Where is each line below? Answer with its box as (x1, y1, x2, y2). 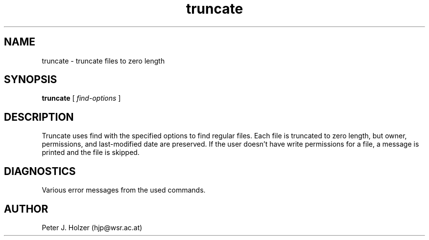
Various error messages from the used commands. (42, 186, 206, 195)
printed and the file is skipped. (42, 148, 140, 157)
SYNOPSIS (4, 73, 57, 86)
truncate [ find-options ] (42, 94, 121, 103)
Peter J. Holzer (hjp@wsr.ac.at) (42, 223, 143, 232)
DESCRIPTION (4, 110, 74, 123)
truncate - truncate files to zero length (42, 56, 165, 65)
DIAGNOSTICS (4, 165, 76, 177)
